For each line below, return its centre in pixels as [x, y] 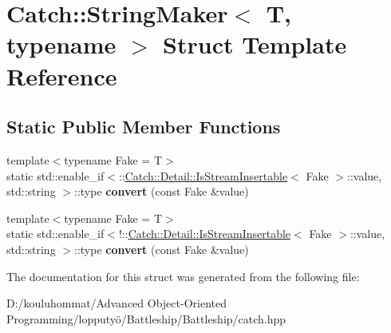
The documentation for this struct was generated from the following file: [183, 276]
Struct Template [255, 44]
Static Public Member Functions [144, 127]
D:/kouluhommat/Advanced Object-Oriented [117, 303]
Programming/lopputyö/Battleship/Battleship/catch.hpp [146, 318]
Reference [62, 75]
